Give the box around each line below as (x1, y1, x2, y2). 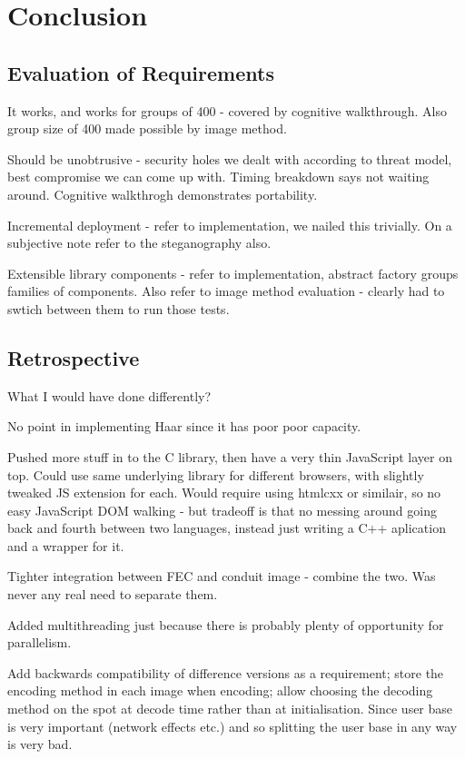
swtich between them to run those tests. (7, 299, 230, 318)
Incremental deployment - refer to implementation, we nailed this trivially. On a (7, 215, 452, 234)
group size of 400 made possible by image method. (7, 119, 287, 138)
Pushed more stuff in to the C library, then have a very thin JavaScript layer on (7, 447, 453, 466)
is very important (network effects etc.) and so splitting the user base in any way (7, 716, 458, 735)
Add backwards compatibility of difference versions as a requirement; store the (7, 663, 444, 682)
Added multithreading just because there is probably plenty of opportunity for (7, 615, 444, 634)
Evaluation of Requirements (7, 58, 274, 86)
